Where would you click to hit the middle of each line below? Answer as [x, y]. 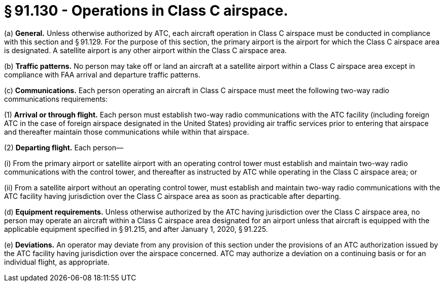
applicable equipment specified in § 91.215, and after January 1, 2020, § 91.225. [136, 229]
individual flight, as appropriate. [57, 262]
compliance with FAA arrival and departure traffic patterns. [102, 74]
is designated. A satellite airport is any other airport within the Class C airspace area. [146, 50]
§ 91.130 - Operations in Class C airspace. [146, 11]
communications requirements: [56, 99]
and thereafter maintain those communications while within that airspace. [127, 132]
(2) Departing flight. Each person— [64, 147]
